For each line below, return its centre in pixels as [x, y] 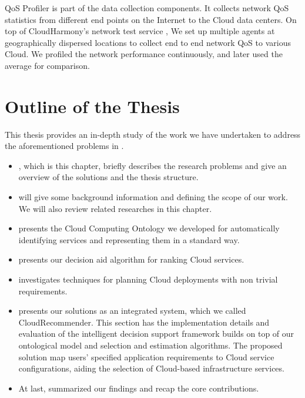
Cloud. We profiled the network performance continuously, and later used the [144, 54]
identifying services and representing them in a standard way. [129, 239]
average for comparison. [47, 65]
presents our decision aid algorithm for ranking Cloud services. [131, 259]
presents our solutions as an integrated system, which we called [132, 311]
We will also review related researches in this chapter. [115, 208]
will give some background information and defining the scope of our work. [153, 197]
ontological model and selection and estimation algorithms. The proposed [150, 345]
